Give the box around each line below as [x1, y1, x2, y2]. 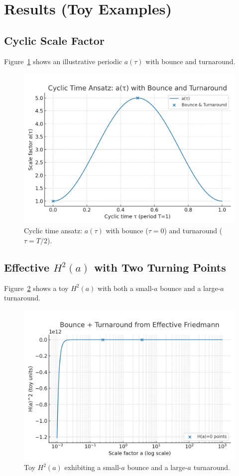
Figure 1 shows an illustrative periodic [4, 56, 122, 66]
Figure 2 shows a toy [4, 283, 69, 293]
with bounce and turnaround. [145, 56, 236, 66]
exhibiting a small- [64, 462, 121, 473]
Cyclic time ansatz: [24, 225, 83, 236]
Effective [4, 260, 49, 275]
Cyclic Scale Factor [4, 32, 105, 48]
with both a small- [98, 283, 154, 293]
